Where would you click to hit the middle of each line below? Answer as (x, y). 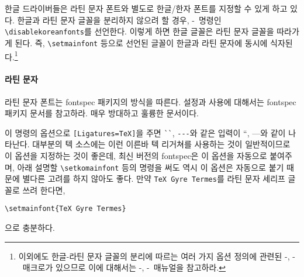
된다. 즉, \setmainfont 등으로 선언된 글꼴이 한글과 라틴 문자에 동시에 (141, 42)
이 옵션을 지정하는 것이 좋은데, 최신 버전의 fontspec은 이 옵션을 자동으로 (136, 155)
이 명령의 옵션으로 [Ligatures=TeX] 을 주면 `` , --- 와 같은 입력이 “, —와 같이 (145, 132)
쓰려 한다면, (44, 190)
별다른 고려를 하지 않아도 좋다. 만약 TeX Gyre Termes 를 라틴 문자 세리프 (154, 179)
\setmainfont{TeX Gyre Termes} (65, 209)
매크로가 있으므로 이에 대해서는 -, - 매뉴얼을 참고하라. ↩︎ (124, 267)
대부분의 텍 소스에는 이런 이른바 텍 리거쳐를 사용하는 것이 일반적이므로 (161, 144)
